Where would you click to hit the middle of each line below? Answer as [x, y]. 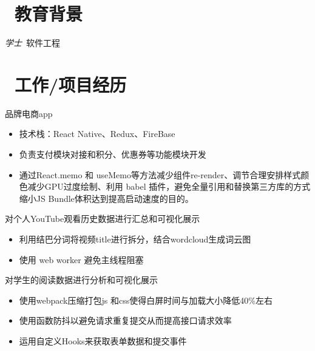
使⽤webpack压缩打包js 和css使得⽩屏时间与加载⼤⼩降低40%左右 [146, 300]
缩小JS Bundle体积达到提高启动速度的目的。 [106, 198]
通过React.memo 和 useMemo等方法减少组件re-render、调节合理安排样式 [160, 174]
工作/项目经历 [71, 84]
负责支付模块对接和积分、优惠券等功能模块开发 [113, 154]
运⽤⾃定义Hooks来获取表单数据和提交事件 [103, 340]
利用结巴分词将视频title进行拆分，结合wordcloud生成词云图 [135, 239]
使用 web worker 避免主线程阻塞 [81, 259]
